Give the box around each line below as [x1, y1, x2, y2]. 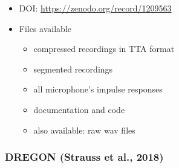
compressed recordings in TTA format [33, 42, 175, 55]
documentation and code [33, 103, 125, 115]
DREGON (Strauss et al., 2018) [5, 149, 164, 164]
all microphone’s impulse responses [33, 83, 163, 95]
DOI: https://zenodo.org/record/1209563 [19, 2, 172, 14]
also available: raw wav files [33, 123, 135, 136]
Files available [19, 22, 72, 34]
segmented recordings [33, 62, 113, 75]
